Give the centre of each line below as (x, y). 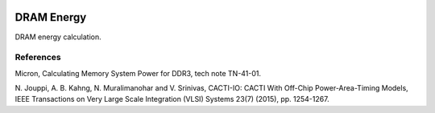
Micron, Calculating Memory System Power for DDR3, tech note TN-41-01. (138, 73)
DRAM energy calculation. (58, 37)
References (38, 58)
